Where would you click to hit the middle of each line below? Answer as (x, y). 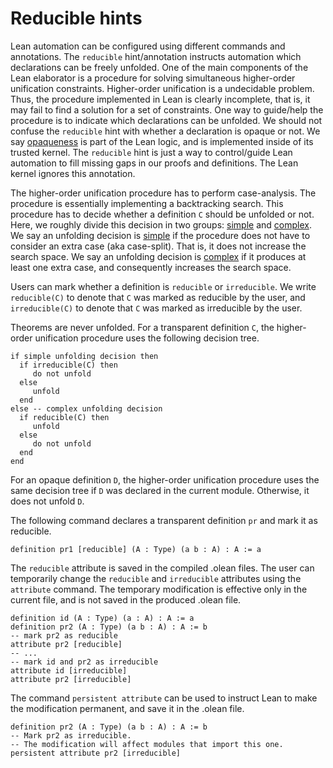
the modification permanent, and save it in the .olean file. (127, 708)
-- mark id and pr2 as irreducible (84, 662)
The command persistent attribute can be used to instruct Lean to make (164, 698)
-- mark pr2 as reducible (64, 635)
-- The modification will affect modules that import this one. (147, 744)
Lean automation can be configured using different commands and (148, 46)
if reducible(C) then (64, 417)
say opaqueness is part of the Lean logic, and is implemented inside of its (162, 141)
